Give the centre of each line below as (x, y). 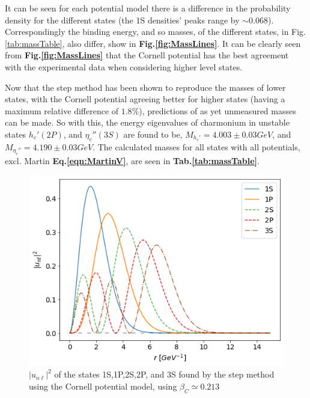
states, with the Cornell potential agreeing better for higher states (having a (145, 99)
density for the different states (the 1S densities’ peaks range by (122, 20)
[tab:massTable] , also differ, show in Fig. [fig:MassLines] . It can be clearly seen (153, 43)
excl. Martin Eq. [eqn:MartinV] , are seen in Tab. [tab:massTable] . (132, 161)
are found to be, (153, 134)
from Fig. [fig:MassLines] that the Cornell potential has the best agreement (147, 55)
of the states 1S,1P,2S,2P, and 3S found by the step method (164, 374)
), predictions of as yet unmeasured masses (217, 110)
